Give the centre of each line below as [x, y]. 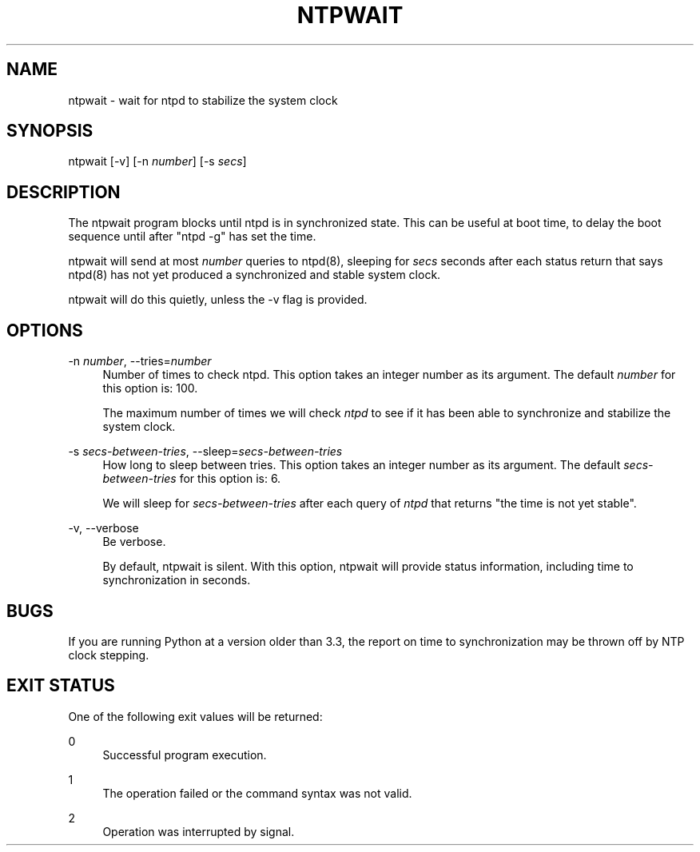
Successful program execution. [185, 754]
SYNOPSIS [50, 131]
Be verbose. [134, 542]
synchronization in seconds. [177, 580]
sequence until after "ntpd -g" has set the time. [192, 237]
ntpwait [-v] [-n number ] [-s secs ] [157, 161]
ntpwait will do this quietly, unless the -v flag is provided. [218, 300]
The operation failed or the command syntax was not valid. [257, 793]
